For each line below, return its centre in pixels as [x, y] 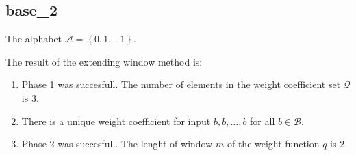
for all [263, 121]
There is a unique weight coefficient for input [116, 121]
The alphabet [34, 39]
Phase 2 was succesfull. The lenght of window [117, 144]
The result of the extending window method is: [104, 61]
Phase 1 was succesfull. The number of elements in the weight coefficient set [181, 84]
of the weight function [273, 144]
